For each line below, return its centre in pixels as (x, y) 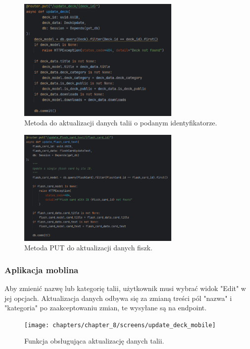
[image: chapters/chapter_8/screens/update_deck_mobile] (120, 325)
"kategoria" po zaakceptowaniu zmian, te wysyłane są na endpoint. (106, 308)
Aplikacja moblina (42, 269)
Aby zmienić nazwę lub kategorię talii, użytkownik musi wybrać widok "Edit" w (125, 288)
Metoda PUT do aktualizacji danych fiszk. (88, 248)
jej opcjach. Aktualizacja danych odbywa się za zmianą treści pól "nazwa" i (118, 298)
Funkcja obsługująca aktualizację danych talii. (94, 341)
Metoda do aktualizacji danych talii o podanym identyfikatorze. (121, 123)
